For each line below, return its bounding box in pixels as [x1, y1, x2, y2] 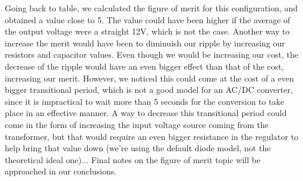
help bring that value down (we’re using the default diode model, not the [5, 142, 271, 154]
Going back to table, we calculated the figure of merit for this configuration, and [5, 2, 298, 14]
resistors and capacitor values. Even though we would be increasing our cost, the [5, 48, 298, 61]
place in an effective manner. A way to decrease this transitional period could [5, 107, 287, 119]
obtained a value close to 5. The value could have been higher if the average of [5, 13, 291, 26]
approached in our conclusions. [5, 165, 117, 177]
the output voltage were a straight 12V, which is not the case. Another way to [5, 25, 290, 38]
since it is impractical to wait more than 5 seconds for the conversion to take [5, 95, 284, 107]
